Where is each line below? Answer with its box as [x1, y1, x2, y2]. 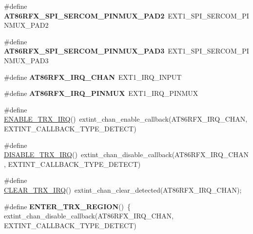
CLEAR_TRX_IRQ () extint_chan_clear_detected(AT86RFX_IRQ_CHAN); [4, 184, 242, 195]
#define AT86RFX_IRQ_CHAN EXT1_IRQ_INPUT [4, 72, 182, 82]
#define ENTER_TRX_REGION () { [4, 201, 131, 211]
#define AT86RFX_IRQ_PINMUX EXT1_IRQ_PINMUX [4, 88, 198, 98]
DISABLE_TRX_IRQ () [4, 149, 78, 160]
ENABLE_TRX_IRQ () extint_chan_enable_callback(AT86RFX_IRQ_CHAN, [4, 114, 248, 124]
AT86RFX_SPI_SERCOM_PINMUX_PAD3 [4, 46, 165, 56]
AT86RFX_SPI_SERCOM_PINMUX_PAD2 [4, 10, 165, 20]
